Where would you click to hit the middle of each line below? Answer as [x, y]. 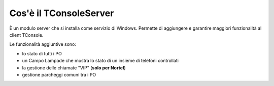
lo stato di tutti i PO [42, 53]
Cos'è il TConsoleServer [62, 13]
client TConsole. [26, 35]
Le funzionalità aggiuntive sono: [43, 44]
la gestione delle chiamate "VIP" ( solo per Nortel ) [74, 67]
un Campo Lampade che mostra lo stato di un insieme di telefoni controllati [100, 61]
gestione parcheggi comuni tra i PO [59, 74]
